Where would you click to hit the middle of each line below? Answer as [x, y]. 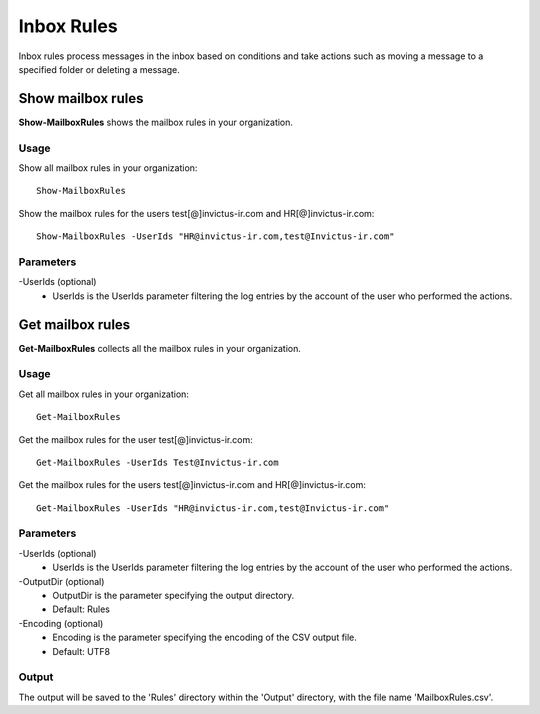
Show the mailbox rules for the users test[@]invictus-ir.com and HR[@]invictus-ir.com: [196, 213]
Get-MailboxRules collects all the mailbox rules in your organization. [160, 348]
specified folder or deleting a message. [99, 69]
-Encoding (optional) [61, 623]
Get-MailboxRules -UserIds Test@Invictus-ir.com [157, 462]
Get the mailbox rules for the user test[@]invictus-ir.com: [136, 439]
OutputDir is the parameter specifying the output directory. [173, 595]
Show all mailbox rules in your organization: [108, 167]
